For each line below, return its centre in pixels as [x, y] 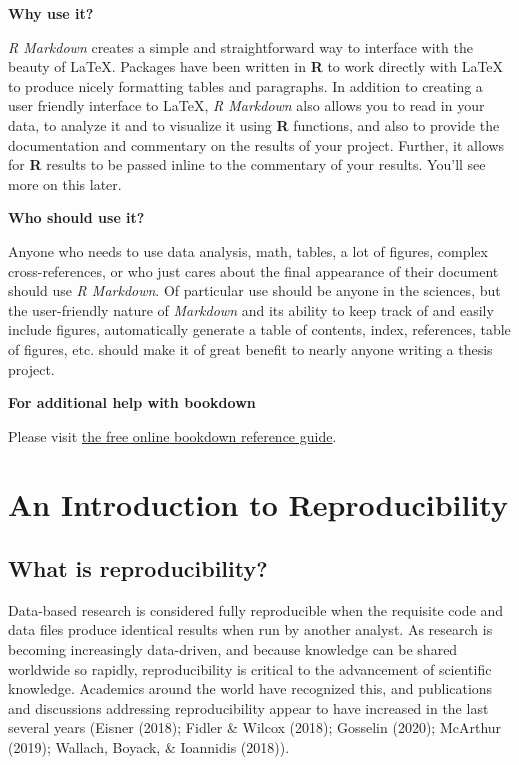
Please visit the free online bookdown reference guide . [172, 435]
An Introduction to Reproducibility [258, 504]
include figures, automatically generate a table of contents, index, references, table [259, 329]
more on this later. [65, 183]
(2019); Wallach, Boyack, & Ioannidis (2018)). [149, 747]
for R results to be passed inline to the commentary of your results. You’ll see [247, 164]
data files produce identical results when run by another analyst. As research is [250, 629]
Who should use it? [76, 217]
